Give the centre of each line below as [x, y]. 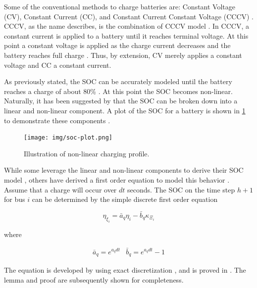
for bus [15, 199]
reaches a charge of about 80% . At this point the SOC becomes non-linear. [118, 91]
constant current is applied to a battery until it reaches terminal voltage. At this [126, 35]
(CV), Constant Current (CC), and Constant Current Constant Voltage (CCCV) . [129, 16]
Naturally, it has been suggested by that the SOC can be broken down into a [121, 101]
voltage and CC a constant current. [58, 65]
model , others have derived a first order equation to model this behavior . [117, 179]
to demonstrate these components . [57, 120]
